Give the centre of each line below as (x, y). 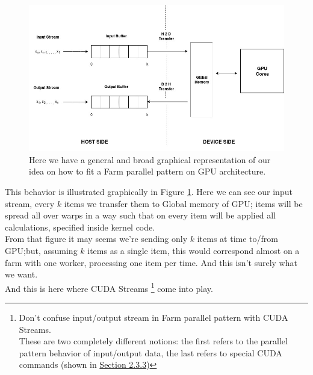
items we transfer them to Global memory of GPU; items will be (183, 203)
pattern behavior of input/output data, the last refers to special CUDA (150, 352)
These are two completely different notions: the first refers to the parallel (153, 341)
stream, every (30, 203)
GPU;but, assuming (41, 250)
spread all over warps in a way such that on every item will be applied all (140, 215)
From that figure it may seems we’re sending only (96, 239)
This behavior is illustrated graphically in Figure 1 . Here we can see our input (149, 192)
